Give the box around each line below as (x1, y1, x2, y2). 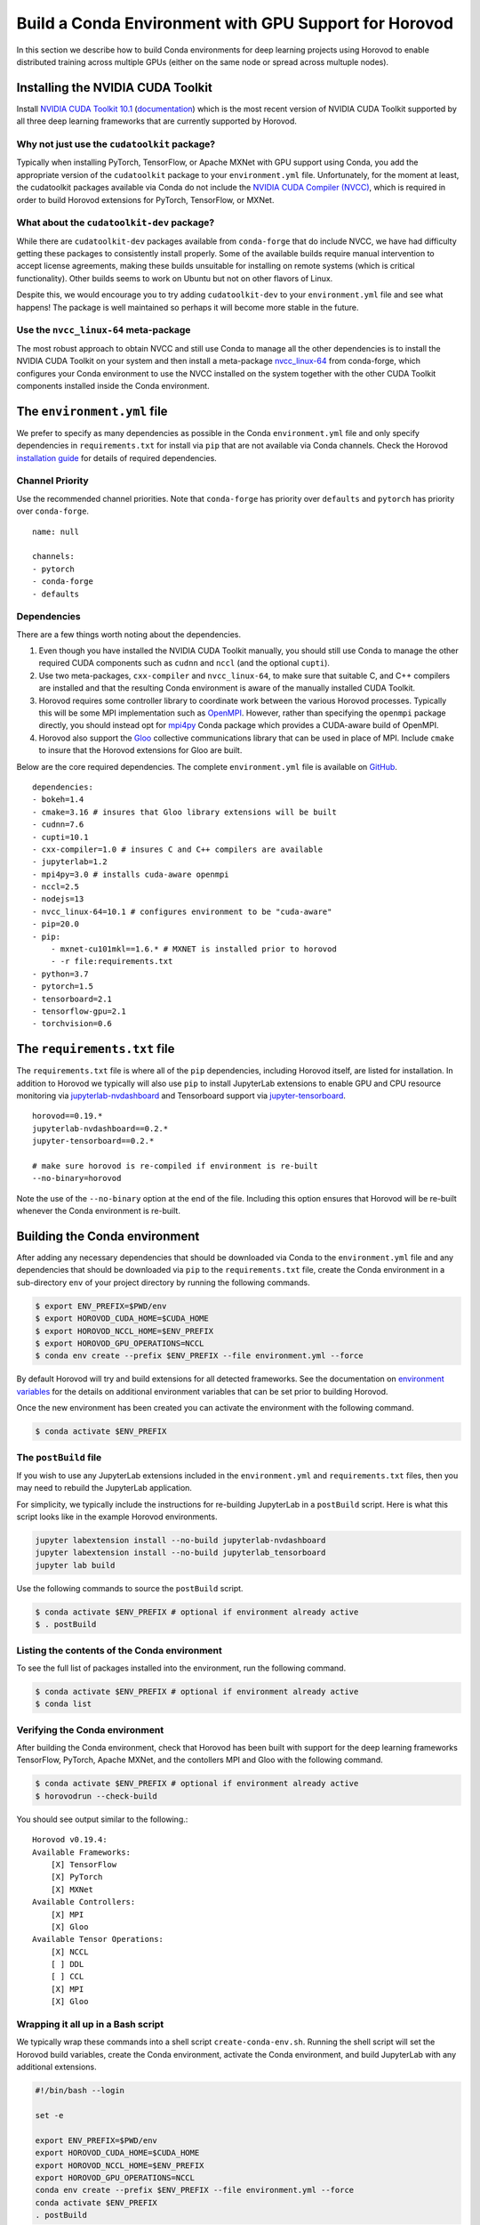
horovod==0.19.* (32, 1111, 103, 1121)
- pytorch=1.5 (32, 982, 93, 991)
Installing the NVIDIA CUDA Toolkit (16, 80, 212, 95)
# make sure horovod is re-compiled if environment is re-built (32, 1161, 319, 1171)
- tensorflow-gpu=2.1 (32, 1006, 126, 1016)
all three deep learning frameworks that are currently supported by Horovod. (16, 116, 298, 126)
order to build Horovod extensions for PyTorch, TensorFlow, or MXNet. (16, 194, 275, 205)
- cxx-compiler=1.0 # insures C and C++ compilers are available (32, 844, 324, 854)
